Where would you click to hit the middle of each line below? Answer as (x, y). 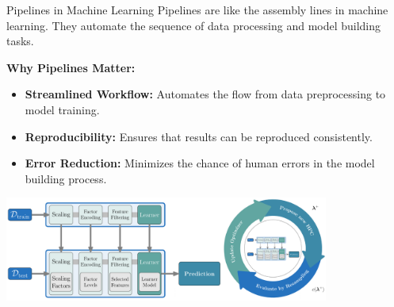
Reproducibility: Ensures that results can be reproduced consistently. (199, 136)
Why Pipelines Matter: (71, 67)
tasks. (20, 41)
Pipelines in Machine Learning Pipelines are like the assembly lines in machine (197, 10)
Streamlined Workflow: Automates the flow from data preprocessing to (205, 94)
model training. (62, 109)
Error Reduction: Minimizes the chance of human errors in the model (200, 163)
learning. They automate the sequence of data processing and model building (194, 25)
